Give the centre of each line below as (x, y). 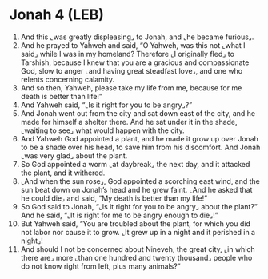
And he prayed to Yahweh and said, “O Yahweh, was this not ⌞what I (133, 45)
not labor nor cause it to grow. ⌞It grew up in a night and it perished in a (138, 232)
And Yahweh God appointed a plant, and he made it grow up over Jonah (139, 138)
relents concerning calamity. (68, 79)
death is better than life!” (62, 96)
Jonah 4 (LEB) (57, 15)
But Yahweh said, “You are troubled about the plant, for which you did (135, 223)
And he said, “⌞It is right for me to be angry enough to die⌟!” (119, 215)
